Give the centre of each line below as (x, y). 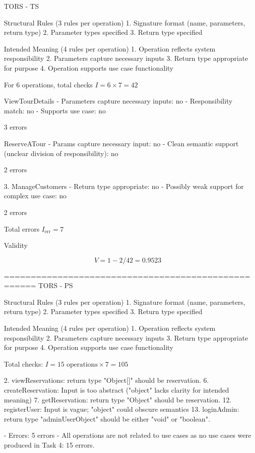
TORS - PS (56, 285)
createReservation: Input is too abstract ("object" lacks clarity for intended (116, 390)
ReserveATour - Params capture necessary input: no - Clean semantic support (121, 143)
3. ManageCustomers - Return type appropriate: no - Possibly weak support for (124, 186)
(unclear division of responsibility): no (61, 153)
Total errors (22, 228)
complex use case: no (35, 196)
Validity (16, 245)
